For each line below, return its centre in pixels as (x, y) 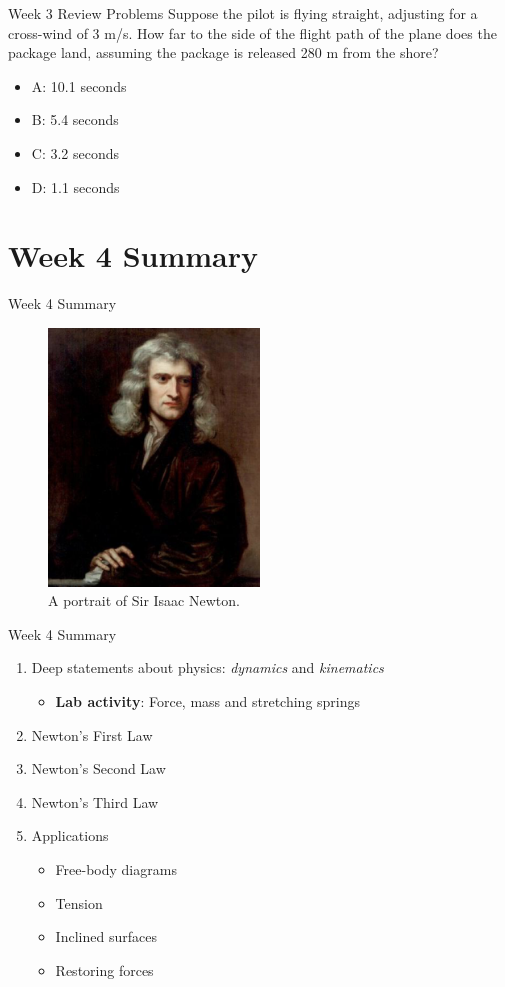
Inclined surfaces (106, 936)
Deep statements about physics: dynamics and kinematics (207, 667)
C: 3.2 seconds (75, 152)
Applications (70, 835)
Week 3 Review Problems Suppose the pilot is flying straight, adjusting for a (243, 13)
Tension (79, 902)
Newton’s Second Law (98, 768)
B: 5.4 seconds (75, 119)
